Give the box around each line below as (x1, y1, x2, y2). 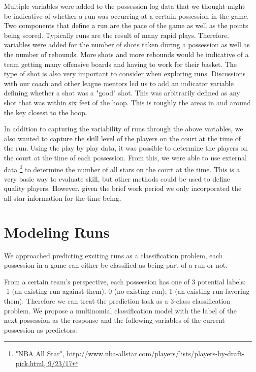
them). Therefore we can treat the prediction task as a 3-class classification (4, 296, 230, 306)
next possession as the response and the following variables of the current (4, 315, 225, 325)
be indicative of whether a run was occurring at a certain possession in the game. (4, 10, 249, 21)
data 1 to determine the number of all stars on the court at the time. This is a (4, 162, 240, 174)
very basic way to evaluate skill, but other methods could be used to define (4, 173, 230, 184)
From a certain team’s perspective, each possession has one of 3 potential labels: (4, 276, 246, 286)
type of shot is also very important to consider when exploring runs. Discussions (4, 68, 246, 79)
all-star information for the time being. (4, 192, 121, 203)
